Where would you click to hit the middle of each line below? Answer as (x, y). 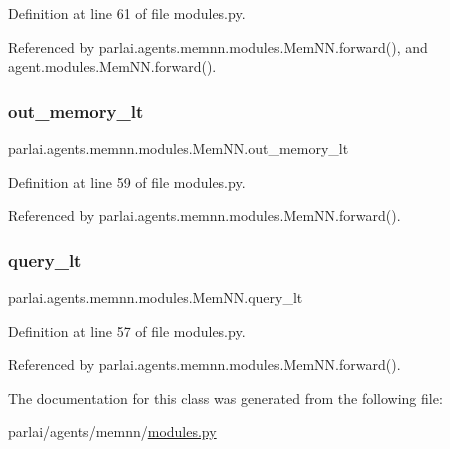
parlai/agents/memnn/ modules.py (112, 431)
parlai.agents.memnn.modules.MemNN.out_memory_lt (178, 148)
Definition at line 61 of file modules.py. (127, 13)
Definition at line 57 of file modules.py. (127, 330)
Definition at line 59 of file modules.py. (127, 181)
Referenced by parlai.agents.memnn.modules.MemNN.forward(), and (218, 46)
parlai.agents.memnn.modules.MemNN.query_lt (155, 297)
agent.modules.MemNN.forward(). (112, 66)
